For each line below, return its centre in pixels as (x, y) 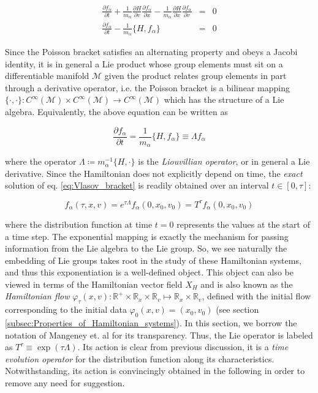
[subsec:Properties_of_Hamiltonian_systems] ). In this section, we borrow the (151, 323)
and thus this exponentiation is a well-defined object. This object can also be (149, 272)
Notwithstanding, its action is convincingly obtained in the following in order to (155, 371)
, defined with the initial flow (256, 296)
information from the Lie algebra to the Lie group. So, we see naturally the (146, 248)
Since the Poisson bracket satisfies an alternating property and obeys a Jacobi (151, 51)
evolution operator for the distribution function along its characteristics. (140, 358)
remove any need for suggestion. (65, 383)
